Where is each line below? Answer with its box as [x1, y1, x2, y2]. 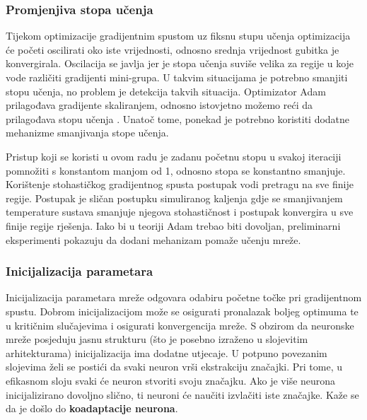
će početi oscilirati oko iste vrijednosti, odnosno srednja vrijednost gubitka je [6, 42, 339, 57]
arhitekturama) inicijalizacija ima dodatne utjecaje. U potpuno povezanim [6, 345, 327, 360]
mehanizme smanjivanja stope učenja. [6, 125, 169, 140]
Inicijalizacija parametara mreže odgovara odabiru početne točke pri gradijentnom [6, 290, 362, 305]
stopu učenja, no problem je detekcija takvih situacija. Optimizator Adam [6, 83, 326, 98]
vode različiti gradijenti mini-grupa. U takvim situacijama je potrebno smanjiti [6, 70, 348, 84]
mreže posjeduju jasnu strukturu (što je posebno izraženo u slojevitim [6, 332, 308, 346]
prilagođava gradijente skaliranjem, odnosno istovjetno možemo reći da [6, 98, 313, 112]
